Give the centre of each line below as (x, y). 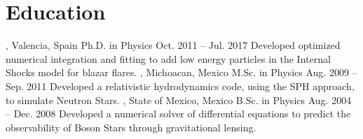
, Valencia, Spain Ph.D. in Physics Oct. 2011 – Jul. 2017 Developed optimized (173, 45)
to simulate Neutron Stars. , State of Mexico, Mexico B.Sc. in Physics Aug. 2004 (179, 100)
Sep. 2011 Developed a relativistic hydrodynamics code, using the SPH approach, (180, 86)
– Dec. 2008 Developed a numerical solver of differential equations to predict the (178, 114)
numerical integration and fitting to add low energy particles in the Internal (168, 58)
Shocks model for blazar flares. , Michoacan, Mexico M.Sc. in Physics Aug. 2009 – (181, 72)
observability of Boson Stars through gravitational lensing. (131, 127)
